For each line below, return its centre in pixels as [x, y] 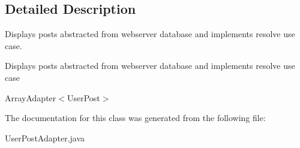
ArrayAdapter [31, 97]
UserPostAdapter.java [45, 138]
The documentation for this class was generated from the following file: [135, 118]
